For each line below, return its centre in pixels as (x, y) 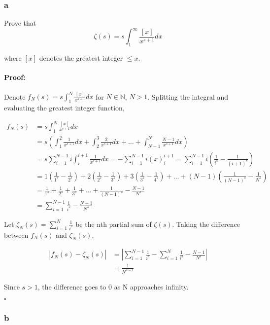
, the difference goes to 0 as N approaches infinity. (113, 286)
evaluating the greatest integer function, (64, 107)
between (16, 235)
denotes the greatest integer (81, 58)
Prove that (20, 23)
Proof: (15, 77)
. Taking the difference (206, 224)
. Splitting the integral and (188, 96)
